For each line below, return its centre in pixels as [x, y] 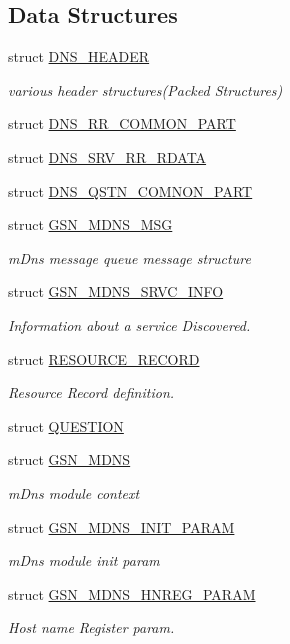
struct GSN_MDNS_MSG [90, 224]
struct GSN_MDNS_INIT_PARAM [121, 526]
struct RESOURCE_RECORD [104, 358]
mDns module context [74, 492]
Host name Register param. [91, 627]
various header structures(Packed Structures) [145, 89]
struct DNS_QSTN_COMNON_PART [130, 190]
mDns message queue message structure [129, 257]
